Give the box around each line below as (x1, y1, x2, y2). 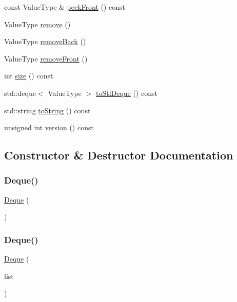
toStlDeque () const (95, 87, 158, 98)
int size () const (4, 70, 53, 81)
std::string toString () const (4, 105, 91, 115)
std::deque (4, 87, 36, 98)
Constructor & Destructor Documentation (4, 147, 233, 163)
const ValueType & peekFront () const (4, 2, 126, 12)
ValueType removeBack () (4, 36, 86, 47)
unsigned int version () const (4, 122, 94, 133)
